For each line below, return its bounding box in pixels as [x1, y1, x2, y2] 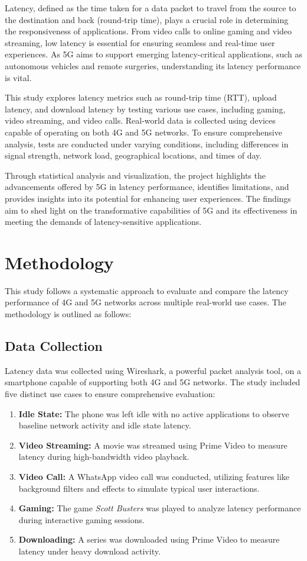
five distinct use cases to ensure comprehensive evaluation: [5, 387, 215, 399]
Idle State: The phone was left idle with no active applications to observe [18, 407, 289, 420]
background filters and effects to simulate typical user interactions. [18, 482, 260, 494]
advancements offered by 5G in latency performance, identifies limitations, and [5, 180, 289, 193]
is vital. [5, 71, 32, 83]
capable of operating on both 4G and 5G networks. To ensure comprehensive [5, 125, 282, 138]
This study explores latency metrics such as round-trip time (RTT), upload [5, 91, 277, 104]
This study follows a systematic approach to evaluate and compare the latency [5, 284, 289, 296]
